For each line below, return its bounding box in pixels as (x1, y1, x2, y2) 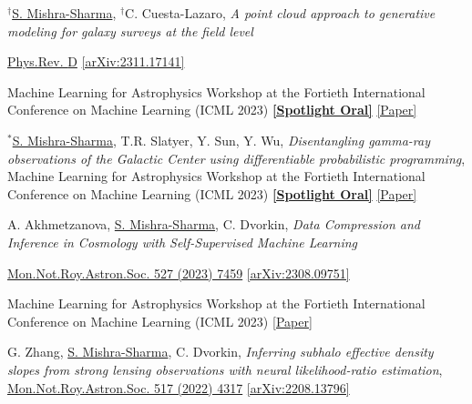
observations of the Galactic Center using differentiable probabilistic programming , (7, 148, 466, 167)
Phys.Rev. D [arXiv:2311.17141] (7, 52, 185, 71)
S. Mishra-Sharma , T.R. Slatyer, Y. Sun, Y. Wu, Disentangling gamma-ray (12, 130, 430, 149)
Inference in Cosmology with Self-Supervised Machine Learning (7, 232, 358, 251)
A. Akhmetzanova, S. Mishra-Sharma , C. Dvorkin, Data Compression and (7, 215, 421, 234)
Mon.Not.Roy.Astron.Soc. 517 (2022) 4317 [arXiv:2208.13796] (7, 378, 350, 397)
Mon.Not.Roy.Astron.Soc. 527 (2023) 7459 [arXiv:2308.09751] (7, 263, 350, 282)
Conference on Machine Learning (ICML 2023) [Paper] (7, 311, 313, 330)
